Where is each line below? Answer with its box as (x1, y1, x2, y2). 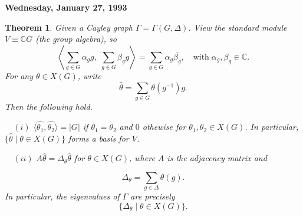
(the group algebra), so (35, 32, 117, 45)
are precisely (130, 190, 175, 202)
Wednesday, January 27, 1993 (5, 1, 127, 13)
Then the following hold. (5, 100, 93, 113)
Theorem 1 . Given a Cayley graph (5, 21, 133, 33)
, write (77, 70, 101, 82)
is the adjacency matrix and (167, 152, 267, 164)
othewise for (142, 120, 186, 133)
